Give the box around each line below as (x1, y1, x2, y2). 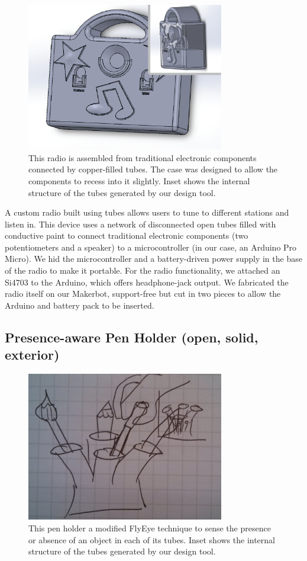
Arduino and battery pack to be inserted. (5, 299, 154, 311)
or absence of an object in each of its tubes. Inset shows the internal (28, 533, 276, 546)
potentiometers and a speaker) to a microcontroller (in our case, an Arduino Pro (5, 241, 297, 253)
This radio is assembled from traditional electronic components (28, 151, 257, 164)
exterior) (5, 345, 60, 364)
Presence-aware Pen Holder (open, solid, (5, 328, 258, 346)
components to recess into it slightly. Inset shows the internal (28, 174, 250, 187)
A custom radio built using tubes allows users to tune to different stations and (5, 206, 289, 219)
